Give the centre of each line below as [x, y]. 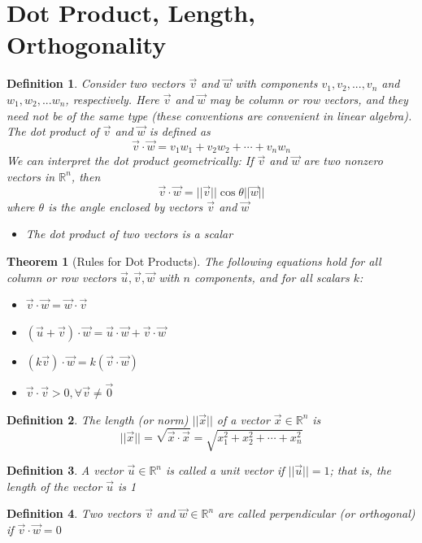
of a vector [243, 419]
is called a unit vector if [225, 470]
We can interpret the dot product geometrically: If [130, 161]
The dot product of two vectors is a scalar [129, 234]
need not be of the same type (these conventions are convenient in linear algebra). [209, 115]
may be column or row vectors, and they [309, 99]
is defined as [180, 131]
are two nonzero [343, 161]
